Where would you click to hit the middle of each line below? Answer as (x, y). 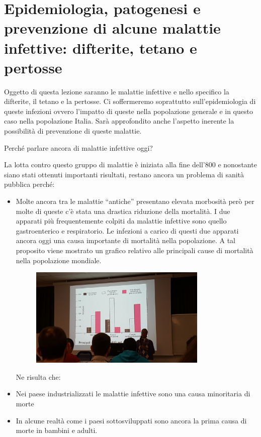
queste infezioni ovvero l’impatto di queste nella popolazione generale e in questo (128, 111)
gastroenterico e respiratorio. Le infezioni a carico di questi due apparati (127, 230)
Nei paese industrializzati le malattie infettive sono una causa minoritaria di (133, 394)
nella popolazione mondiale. (59, 260)
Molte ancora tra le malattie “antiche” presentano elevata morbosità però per (135, 201)
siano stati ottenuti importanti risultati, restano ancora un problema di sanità (124, 174)
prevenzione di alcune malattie (112, 28)
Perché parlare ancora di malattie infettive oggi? (78, 147)
